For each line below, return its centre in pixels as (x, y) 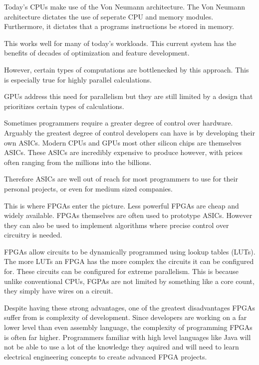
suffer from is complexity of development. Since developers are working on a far (126, 317)
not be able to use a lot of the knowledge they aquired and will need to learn (122, 347)
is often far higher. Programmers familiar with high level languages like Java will (128, 337)
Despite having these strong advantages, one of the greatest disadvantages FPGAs (130, 307)
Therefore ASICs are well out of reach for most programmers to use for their (121, 179)
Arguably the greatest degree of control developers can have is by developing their (129, 132)
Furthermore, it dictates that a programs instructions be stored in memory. (119, 26)
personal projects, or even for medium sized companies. (89, 188)
